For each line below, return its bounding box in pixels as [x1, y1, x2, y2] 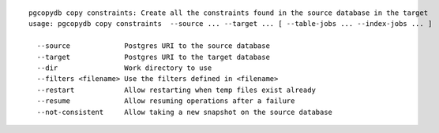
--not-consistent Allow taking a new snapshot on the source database [36, 107, 333, 116]
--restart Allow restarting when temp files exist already [36, 85, 316, 94]
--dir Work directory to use [36, 63, 212, 72]
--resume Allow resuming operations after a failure [36, 97, 295, 105]
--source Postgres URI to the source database [36, 42, 270, 50]
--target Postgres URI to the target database [36, 52, 270, 61]
